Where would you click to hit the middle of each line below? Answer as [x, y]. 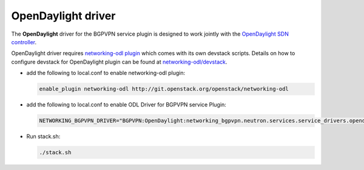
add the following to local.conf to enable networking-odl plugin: [106, 73]
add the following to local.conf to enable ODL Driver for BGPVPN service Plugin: [126, 105]
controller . [24, 42]
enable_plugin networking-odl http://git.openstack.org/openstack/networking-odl [164, 89]
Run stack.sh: [43, 137]
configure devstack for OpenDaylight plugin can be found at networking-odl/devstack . [119, 62]
